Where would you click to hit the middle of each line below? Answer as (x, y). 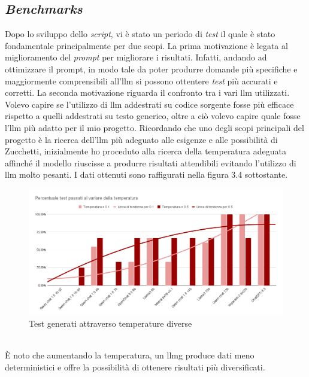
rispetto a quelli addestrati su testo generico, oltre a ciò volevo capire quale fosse (153, 116)
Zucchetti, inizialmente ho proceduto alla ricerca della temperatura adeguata (146, 151)
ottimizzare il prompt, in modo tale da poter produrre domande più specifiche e (151, 69)
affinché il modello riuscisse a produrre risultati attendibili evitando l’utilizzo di (151, 162)
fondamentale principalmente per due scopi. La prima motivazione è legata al (146, 45)
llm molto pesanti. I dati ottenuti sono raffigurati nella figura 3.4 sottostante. (146, 174)
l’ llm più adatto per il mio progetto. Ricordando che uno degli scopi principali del (154, 127)
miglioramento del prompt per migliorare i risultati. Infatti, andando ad (136, 57)
